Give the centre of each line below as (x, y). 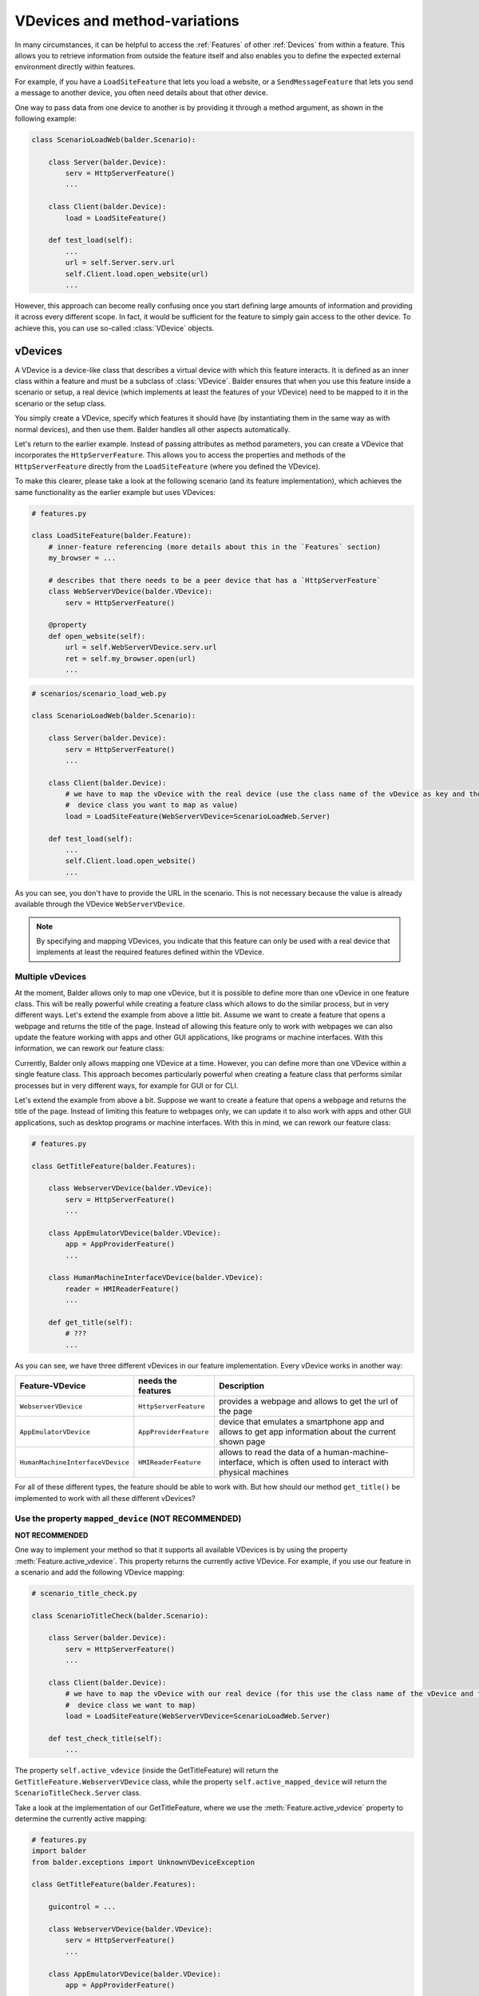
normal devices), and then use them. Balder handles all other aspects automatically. (152, 429)
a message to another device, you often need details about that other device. (141, 93)
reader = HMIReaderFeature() (122, 1289)
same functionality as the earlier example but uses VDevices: (115, 492)
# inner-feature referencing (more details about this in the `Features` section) (215, 547)
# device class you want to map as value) (152, 805)
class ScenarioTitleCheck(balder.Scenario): (120, 1616)
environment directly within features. (75, 67)
